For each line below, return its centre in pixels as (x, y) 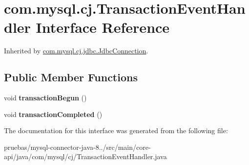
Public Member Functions (71, 77)
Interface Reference (103, 27)
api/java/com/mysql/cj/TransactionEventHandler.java (85, 156)
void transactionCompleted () (53, 114)
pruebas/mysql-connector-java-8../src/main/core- (77, 147)
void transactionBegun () (45, 98)
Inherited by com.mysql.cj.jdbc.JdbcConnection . (76, 51)
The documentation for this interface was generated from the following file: (116, 130)
